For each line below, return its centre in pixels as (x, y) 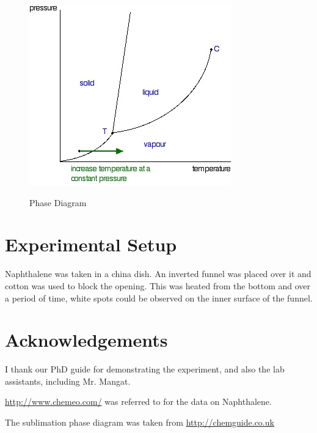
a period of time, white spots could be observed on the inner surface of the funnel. (159, 298)
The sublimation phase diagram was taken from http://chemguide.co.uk (140, 422)
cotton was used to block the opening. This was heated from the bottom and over (158, 285)
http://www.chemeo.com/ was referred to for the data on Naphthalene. (138, 402)
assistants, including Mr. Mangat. (68, 381)
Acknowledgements (86, 340)
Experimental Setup (91, 244)
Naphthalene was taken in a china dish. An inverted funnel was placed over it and (158, 274)
